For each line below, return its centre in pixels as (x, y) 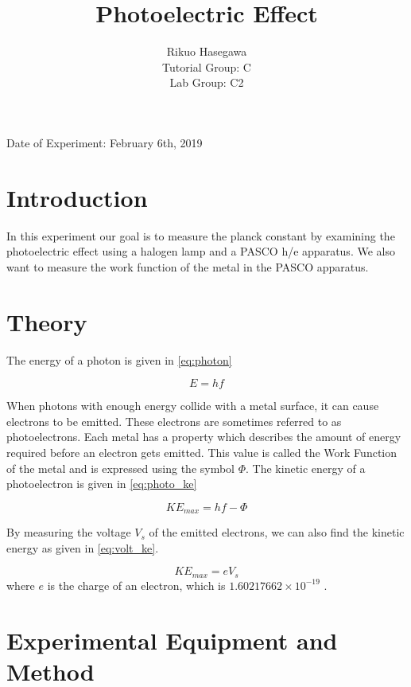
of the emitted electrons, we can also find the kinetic (277, 532)
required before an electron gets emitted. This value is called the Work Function (202, 452)
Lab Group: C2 (207, 82)
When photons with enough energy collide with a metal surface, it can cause (193, 406)
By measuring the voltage (69, 532)
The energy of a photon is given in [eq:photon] (119, 359)
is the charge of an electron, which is (136, 585)
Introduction (77, 197)
